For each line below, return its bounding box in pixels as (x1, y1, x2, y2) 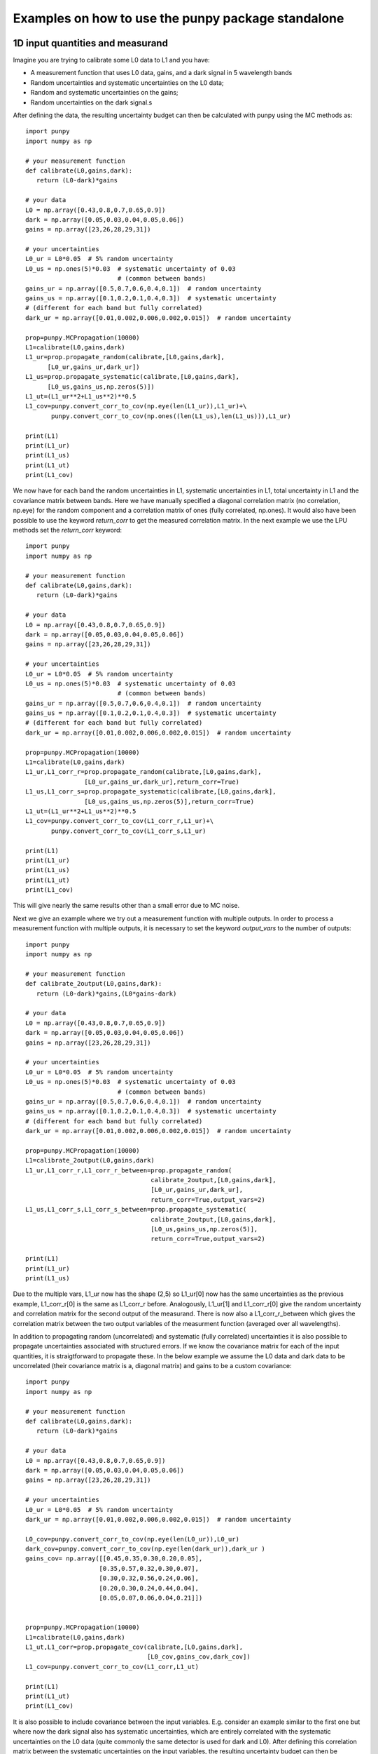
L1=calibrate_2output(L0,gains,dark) (25, 1156, 155, 1165)
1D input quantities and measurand (13, 37, 168, 49)
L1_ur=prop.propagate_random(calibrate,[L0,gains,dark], (25, 353, 225, 361)
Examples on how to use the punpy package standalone (13, 11, 344, 26)
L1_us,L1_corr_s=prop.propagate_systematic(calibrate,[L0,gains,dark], (25, 788, 276, 796)
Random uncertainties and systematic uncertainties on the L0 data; (30, 78, 224, 87)
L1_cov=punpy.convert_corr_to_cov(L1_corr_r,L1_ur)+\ (25, 817, 213, 825)
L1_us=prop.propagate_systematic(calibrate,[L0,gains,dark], (25, 373, 239, 381)
